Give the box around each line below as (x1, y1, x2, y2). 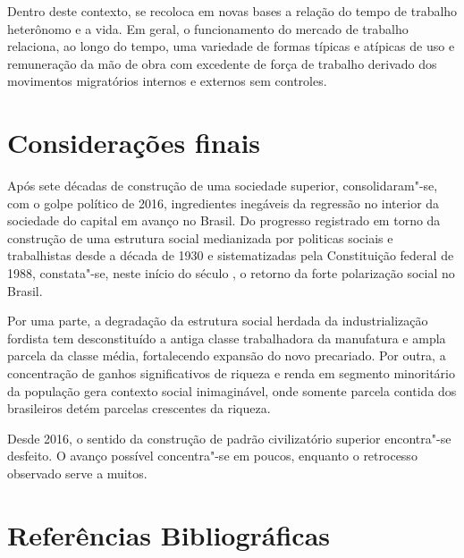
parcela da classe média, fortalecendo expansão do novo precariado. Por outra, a (7, 346, 446, 365)
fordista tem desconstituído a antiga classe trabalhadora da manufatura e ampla (7, 328, 446, 347)
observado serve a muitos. (7, 464, 148, 482)
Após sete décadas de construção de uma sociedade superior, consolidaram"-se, (7, 176, 438, 195)
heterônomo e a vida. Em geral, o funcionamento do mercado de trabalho (7, 19, 409, 38)
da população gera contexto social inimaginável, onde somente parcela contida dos (7, 381, 457, 400)
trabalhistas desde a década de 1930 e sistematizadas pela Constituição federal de (7, 246, 454, 265)
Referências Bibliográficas (7, 516, 331, 553)
